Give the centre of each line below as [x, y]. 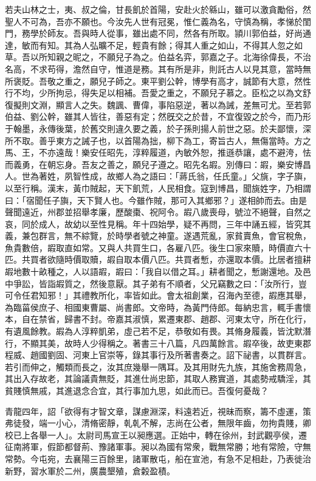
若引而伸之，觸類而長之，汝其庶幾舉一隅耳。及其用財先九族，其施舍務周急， [158, 366]
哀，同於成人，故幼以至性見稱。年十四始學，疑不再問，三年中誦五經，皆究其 [158, 223]
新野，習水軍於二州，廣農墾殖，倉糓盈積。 [90, 470]
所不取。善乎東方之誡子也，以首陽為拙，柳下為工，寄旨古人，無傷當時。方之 [158, 140]
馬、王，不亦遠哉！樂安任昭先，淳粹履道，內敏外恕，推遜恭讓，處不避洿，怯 [158, 152]
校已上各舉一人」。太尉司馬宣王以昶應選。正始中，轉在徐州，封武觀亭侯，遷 [156, 434]
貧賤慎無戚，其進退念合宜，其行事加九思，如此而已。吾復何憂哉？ [137, 390]
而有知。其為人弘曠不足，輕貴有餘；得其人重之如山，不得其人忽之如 [166, 45]
